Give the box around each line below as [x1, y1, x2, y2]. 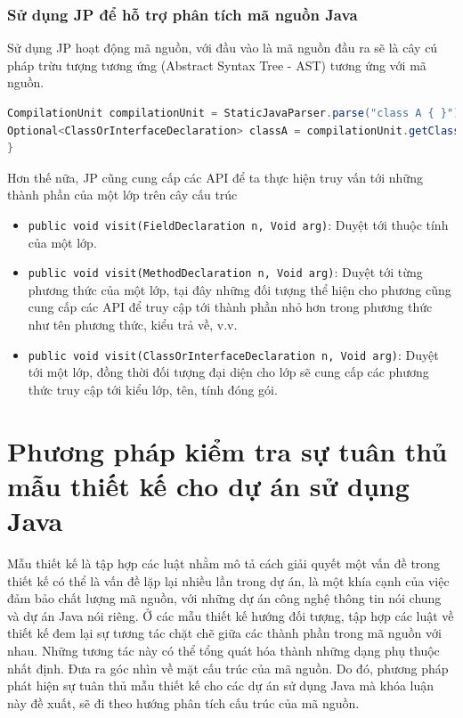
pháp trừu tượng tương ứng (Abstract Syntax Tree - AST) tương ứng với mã [7, 55, 426, 74]
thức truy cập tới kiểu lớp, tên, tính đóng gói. [28, 379, 278, 398]
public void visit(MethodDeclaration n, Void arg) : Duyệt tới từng [28, 263, 423, 281]
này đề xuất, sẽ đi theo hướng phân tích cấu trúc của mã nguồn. [7, 693, 360, 712]
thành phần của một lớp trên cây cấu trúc [7, 185, 238, 204]
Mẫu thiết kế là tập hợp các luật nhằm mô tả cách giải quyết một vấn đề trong [7, 554, 441, 572]
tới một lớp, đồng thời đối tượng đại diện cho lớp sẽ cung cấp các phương [28, 363, 429, 381]
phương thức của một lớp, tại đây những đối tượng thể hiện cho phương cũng [28, 280, 451, 298]
